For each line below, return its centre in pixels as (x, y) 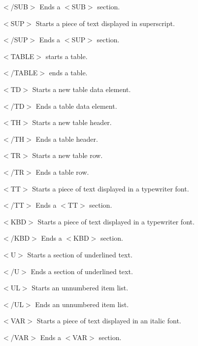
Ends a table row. (62, 172)
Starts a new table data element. (82, 89)
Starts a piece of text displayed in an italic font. (109, 321)
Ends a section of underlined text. (82, 271)
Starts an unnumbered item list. (80, 288)
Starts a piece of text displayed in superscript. (105, 23)
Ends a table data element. (76, 106)
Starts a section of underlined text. (80, 254)
